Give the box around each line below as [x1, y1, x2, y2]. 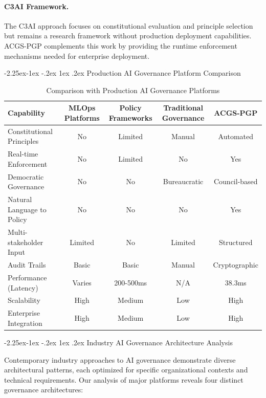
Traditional [163, 102, 203, 113]
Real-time [8, 148, 38, 159]
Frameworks [108, 112, 152, 123]
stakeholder [8, 236, 43, 247]
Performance [8, 272, 47, 283]
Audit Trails [8, 259, 46, 270]
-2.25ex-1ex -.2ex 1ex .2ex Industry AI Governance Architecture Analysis [4, 337, 233, 347]
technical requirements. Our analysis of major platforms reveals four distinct [4, 374, 243, 385]
